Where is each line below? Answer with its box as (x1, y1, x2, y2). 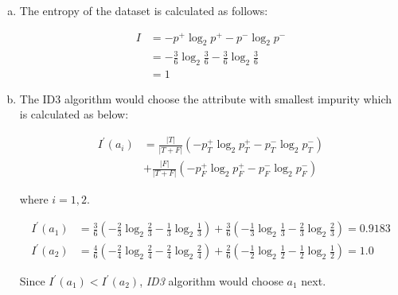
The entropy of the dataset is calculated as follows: (19, 2, 268, 18)
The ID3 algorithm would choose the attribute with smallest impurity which (19, 90, 392, 107)
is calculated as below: (19, 106, 129, 122)
